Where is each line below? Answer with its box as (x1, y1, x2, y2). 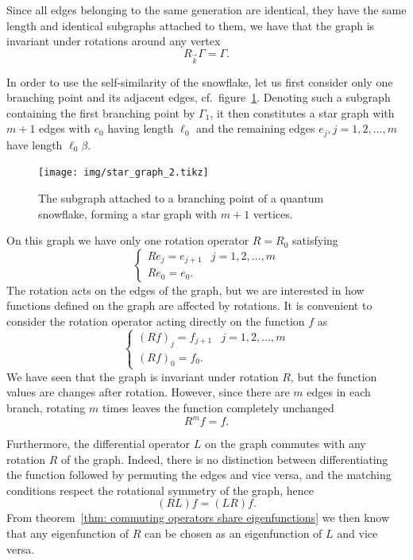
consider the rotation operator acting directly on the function (6, 312, 305, 329)
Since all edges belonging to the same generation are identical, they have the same (6, 2, 407, 17)
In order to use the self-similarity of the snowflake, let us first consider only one (6, 73, 393, 90)
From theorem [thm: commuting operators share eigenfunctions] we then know (6, 509, 390, 526)
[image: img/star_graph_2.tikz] (38, 167, 209, 179)
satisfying (292, 232, 338, 249)
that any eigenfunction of (6, 524, 129, 541)
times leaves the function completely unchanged (102, 399, 334, 415)
